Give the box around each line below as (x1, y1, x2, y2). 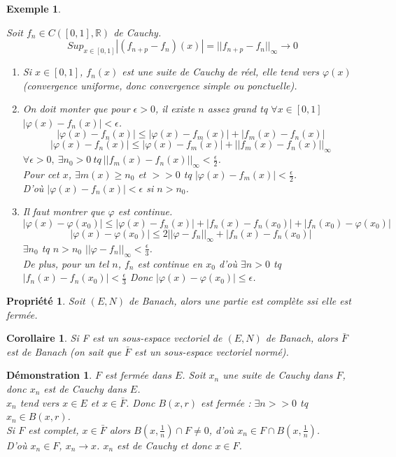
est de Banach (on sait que (6, 344, 122, 358)
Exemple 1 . (6, 1, 61, 15)
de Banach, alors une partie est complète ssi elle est (129, 293, 351, 308)
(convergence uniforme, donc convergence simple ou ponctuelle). (22, 78, 297, 92)
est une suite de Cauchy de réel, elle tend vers (122, 64, 319, 79)
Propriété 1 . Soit (6, 293, 85, 308)
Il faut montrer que (22, 204, 105, 219)
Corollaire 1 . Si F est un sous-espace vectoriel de (6, 331, 222, 345)
